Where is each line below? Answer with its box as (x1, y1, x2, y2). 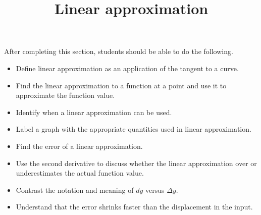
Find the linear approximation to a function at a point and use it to (16, 80, 227, 90)
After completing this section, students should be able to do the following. (4, 46, 233, 57)
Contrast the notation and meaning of (16, 184, 134, 195)
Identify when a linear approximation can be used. (16, 106, 172, 117)
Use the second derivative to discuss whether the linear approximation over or (16, 157, 257, 168)
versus (145, 184, 165, 195)
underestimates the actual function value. (16, 168, 144, 178)
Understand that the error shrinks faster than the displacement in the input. (16, 201, 253, 212)
